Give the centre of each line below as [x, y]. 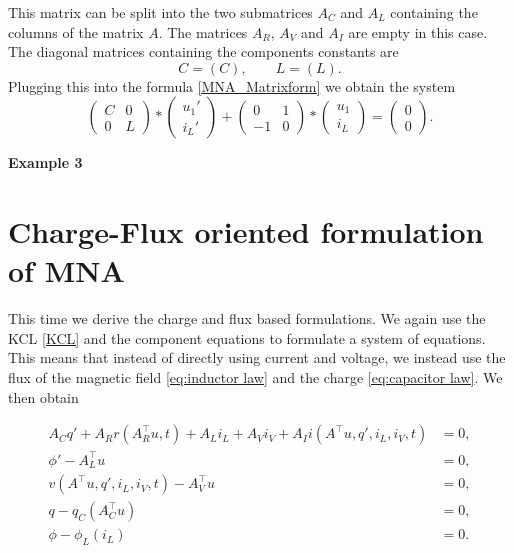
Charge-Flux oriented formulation [246, 231]
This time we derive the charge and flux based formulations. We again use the [247, 318]
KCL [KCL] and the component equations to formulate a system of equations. [247, 337]
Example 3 [45, 162]
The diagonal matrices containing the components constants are [203, 51]
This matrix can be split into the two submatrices [160, 12]
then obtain [43, 396]
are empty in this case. [418, 31]
